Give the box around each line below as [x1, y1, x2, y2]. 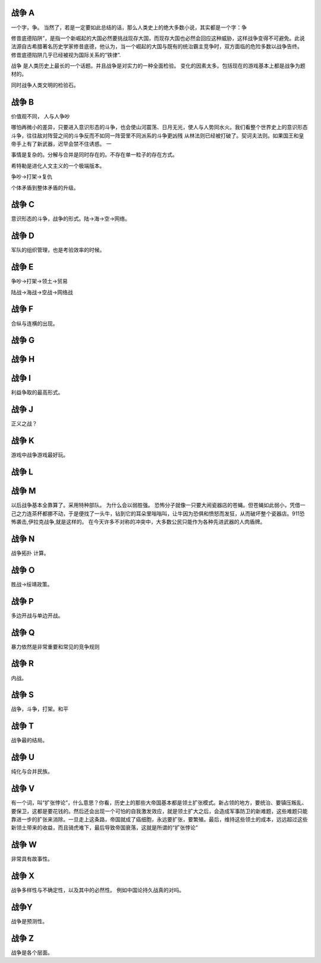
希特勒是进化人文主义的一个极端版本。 [11, 162, 105, 169]
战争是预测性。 [11, 918, 48, 925]
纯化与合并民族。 [11, 768, 53, 775]
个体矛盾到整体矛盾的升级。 [11, 184, 79, 191]
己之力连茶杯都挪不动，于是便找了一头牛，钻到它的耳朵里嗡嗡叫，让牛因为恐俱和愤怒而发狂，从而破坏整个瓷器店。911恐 [11, 509, 306, 517]
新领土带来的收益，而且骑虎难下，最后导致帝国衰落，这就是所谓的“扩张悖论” [11, 824, 199, 831]
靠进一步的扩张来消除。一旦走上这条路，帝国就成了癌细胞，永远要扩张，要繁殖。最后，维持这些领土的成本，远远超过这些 [11, 815, 308, 823]
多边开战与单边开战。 [11, 612, 64, 619]
